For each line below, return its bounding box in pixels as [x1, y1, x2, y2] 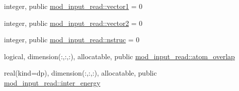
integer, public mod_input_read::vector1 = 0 [4, 1, 143, 11]
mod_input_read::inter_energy [4, 77, 100, 88]
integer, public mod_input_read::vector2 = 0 [4, 17, 143, 28]
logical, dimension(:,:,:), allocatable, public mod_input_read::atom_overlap [4, 51, 235, 61]
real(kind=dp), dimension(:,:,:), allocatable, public [4, 68, 157, 78]
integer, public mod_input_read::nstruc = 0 [4, 34, 140, 45]
